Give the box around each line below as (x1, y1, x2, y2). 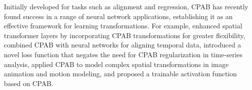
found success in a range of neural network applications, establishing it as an (4, 11, 233, 21)
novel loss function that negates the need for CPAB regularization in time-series (4, 49, 243, 59)
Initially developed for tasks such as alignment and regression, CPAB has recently (4, 1, 249, 11)
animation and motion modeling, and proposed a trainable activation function (4, 68, 237, 79)
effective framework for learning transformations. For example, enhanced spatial (4, 21, 242, 31)
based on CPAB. (4, 78, 54, 88)
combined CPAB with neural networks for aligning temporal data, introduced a (4, 40, 241, 50)
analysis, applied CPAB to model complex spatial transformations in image (4, 59, 229, 69)
